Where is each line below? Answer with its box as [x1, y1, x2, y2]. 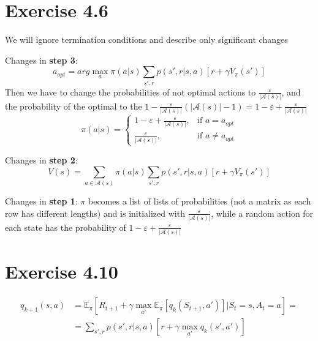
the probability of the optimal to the [5, 99, 142, 112]
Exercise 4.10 [5, 259, 118, 284]
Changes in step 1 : [5, 194, 78, 207]
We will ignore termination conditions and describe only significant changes [5, 33, 288, 46]
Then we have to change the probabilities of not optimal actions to [5, 85, 256, 98]
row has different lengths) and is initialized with [5, 206, 185, 219]
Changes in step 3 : [5, 53, 78, 66]
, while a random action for [211, 206, 314, 219]
